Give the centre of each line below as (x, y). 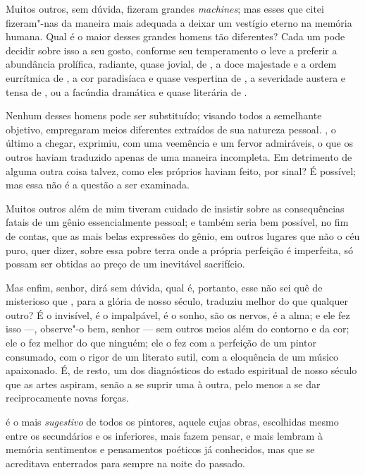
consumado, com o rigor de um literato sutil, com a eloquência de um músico (172, 356)
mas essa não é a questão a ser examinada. (98, 185)
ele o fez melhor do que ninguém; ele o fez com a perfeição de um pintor (161, 343)
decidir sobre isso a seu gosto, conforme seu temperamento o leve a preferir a (172, 50)
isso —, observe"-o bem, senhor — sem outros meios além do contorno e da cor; (178, 329)
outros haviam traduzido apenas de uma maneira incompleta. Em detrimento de (179, 156)
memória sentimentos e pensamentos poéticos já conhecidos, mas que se (160, 449)
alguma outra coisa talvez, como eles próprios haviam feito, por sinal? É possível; (181, 170)
